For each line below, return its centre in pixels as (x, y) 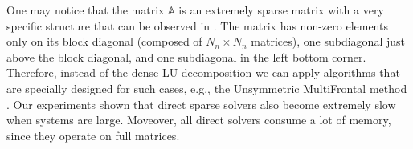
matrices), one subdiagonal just (328, 41)
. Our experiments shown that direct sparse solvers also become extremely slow (201, 104)
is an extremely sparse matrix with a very (281, 10)
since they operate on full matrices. (93, 135)
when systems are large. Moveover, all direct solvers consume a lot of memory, (199, 120)
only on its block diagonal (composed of (104, 41)
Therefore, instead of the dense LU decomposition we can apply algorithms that (203, 72)
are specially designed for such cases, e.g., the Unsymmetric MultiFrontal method (207, 88)
